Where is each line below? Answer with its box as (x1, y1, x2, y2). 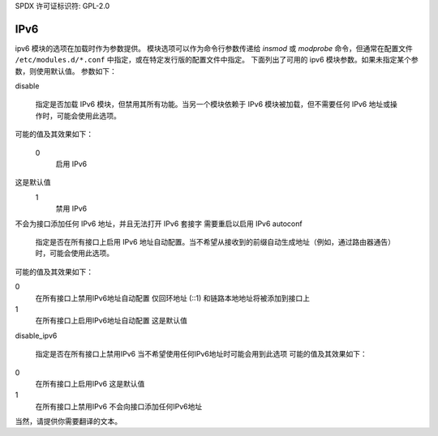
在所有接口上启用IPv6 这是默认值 (35, 378, 145, 388)
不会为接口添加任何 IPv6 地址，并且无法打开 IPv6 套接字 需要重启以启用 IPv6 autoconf (15, 219, 303, 229)
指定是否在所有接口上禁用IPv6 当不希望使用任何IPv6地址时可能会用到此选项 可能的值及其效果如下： (35, 349, 368, 359)
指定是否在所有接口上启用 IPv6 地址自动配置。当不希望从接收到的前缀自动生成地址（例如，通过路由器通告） (35, 237, 396, 246)
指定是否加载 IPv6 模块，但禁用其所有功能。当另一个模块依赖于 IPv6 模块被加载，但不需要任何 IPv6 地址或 (35, 100, 391, 109)
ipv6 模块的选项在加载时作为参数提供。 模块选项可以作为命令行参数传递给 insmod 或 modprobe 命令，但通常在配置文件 (15, 43, 414, 53)
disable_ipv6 (15, 331, 58, 340)
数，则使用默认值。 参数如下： (15, 66, 117, 76)
